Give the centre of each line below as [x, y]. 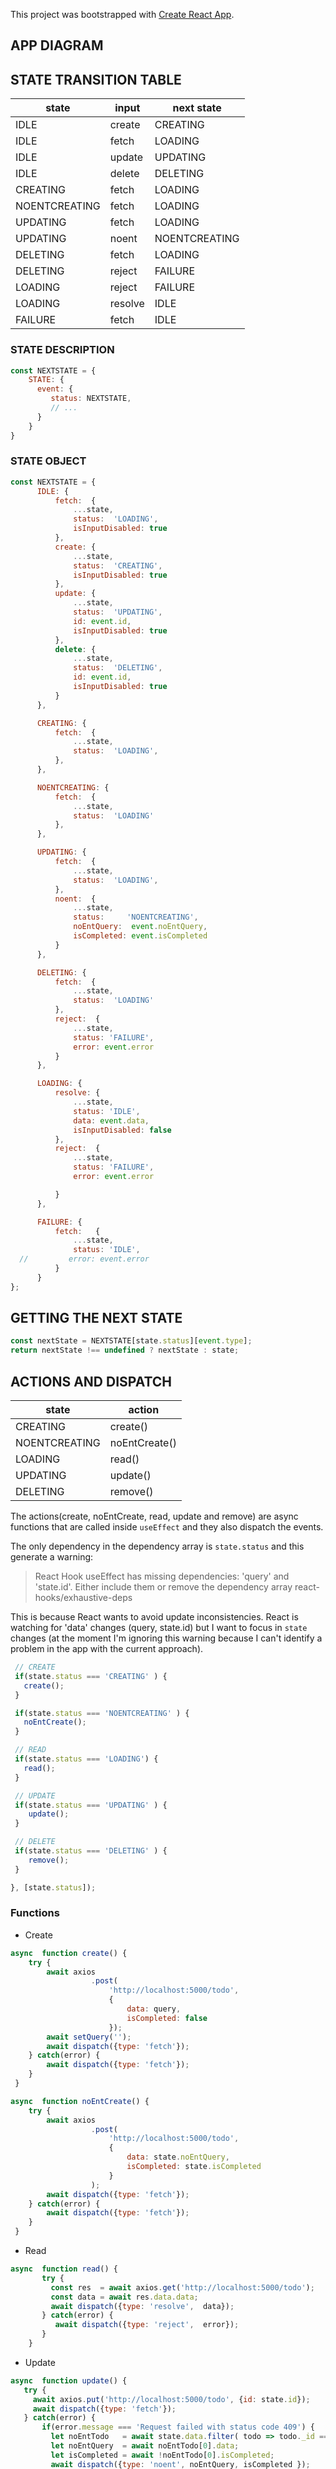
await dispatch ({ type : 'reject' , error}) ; [147, 2325]
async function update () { [69, 2380]
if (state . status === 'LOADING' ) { [86, 1759]
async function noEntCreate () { [80, 2101]
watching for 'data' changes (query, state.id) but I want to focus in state [159, 1628]
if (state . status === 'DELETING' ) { [91, 1851]
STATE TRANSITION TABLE [96, 79]
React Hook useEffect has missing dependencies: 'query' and [162, 1576]
